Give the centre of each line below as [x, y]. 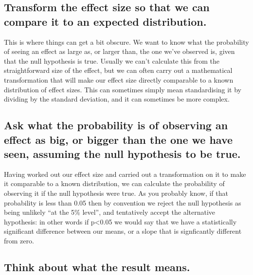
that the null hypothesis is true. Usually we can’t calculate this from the [112, 60]
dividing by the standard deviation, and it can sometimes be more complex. [117, 99]
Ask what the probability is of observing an [116, 125]
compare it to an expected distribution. [105, 21]
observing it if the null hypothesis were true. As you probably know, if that [116, 193]
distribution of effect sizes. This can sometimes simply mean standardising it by [123, 89]
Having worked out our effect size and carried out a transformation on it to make [125, 174]
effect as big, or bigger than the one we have [118, 139]
